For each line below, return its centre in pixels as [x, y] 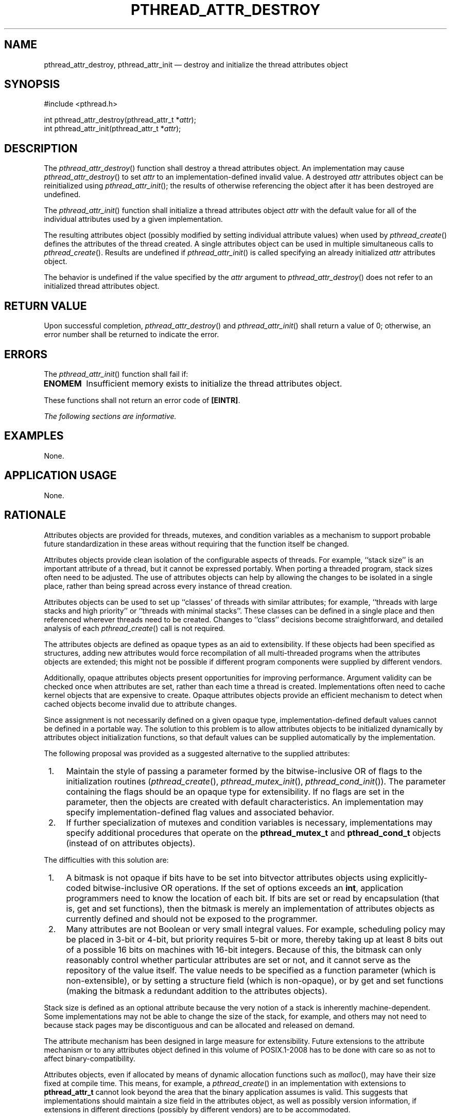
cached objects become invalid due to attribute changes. [141, 704]
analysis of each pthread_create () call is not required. [135, 628]
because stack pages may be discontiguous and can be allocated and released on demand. [199, 1025]
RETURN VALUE [46, 306]
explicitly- [409, 877]
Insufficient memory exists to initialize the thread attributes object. [214, 383]
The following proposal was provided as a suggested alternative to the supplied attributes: [197, 753]
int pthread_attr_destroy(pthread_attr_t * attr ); [120, 120]
